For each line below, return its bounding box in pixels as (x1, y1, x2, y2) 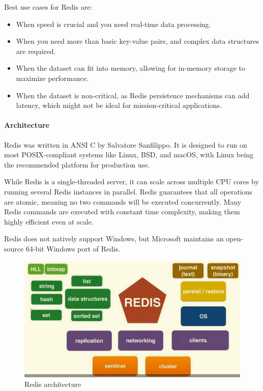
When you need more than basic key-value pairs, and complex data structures (16, 36, 259, 46)
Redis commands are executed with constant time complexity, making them (4, 206, 240, 217)
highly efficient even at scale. (4, 216, 94, 227)
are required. (16, 45, 56, 56)
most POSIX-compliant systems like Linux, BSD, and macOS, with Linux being (4, 149, 254, 160)
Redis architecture (24, 379, 81, 389)
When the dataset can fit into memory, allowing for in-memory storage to (16, 63, 246, 73)
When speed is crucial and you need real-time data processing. (16, 18, 211, 29)
